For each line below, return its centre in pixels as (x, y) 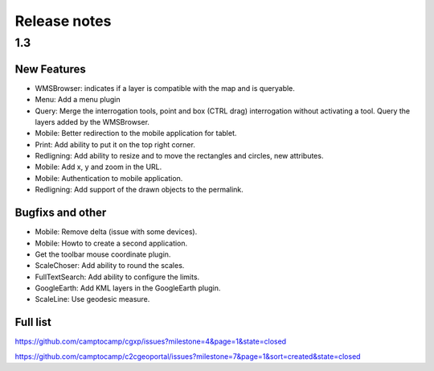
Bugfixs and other (61, 213)
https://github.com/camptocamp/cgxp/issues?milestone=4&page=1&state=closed (151, 341)
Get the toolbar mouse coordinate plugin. (103, 254)
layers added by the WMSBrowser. (92, 122)
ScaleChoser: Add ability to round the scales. (110, 266)
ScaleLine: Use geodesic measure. (92, 299)
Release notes (63, 21)
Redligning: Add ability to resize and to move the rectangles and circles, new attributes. (179, 156)
